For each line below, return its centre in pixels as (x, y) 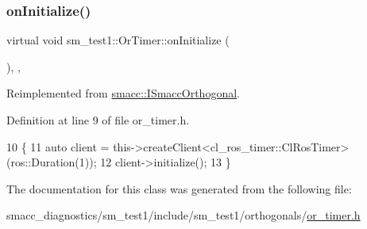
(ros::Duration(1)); (52, 162)
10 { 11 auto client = (58, 146)
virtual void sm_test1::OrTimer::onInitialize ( (118, 40)
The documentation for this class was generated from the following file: (179, 188)
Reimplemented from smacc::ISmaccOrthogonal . (123, 93)
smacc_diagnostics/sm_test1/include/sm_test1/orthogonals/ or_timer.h (183, 215)
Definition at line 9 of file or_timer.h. (98, 120)
